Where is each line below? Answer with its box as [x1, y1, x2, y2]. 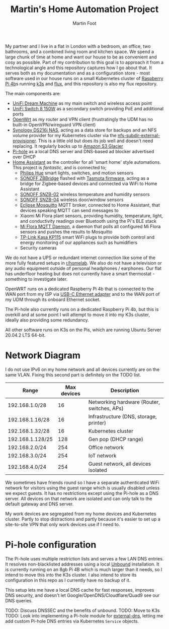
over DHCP [12, 154, 36, 160]
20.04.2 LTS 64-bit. [5, 332, 46, 338]
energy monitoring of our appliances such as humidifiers [20, 239, 137, 245]
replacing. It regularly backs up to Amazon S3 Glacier [12, 143, 123, 149]
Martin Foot [72, 20, 97, 26]
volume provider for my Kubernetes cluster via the [12, 132, 117, 138]
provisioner [12, 138, 36, 144]
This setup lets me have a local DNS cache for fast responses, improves [5, 587, 154, 593]
